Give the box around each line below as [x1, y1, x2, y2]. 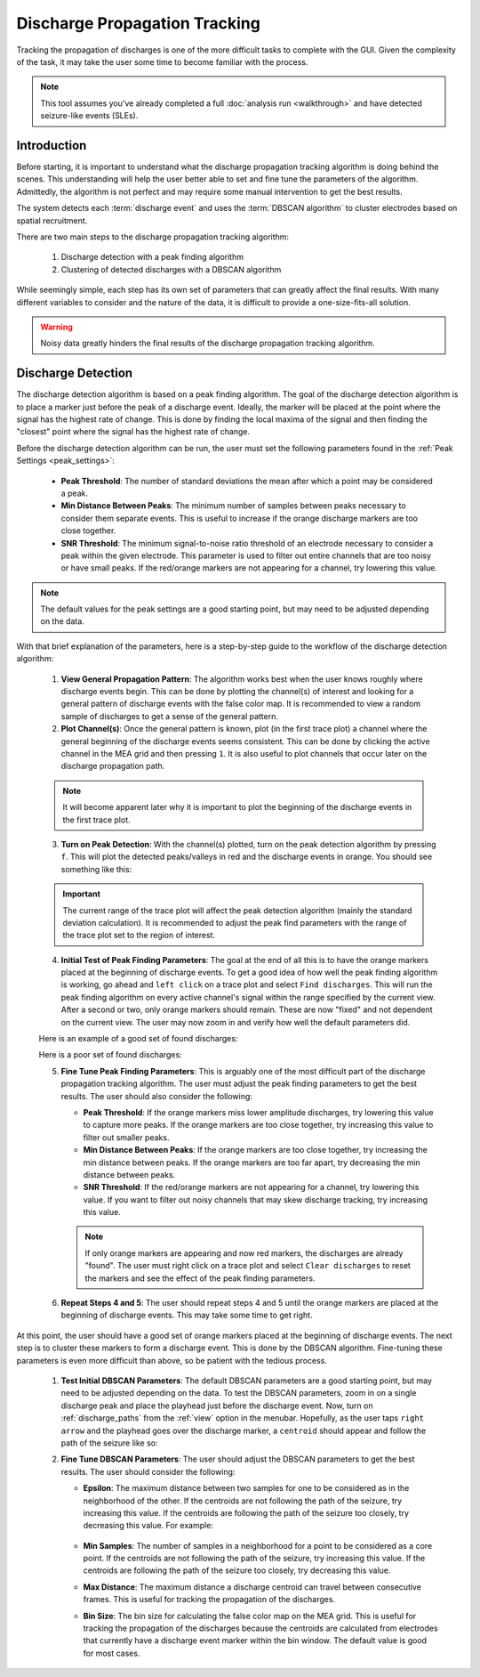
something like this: [60, 863, 132, 874]
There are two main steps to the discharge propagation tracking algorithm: [16, 231, 289, 242]
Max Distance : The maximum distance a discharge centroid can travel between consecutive [83, 1581, 422, 1592]
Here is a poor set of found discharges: [38, 1049, 182, 1060]
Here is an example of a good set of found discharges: [38, 1033, 238, 1044]
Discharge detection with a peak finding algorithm [60, 252, 244, 263]
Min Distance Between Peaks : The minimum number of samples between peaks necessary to [60, 500, 406, 511]
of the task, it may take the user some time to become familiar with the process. [16, 56, 308, 67]
